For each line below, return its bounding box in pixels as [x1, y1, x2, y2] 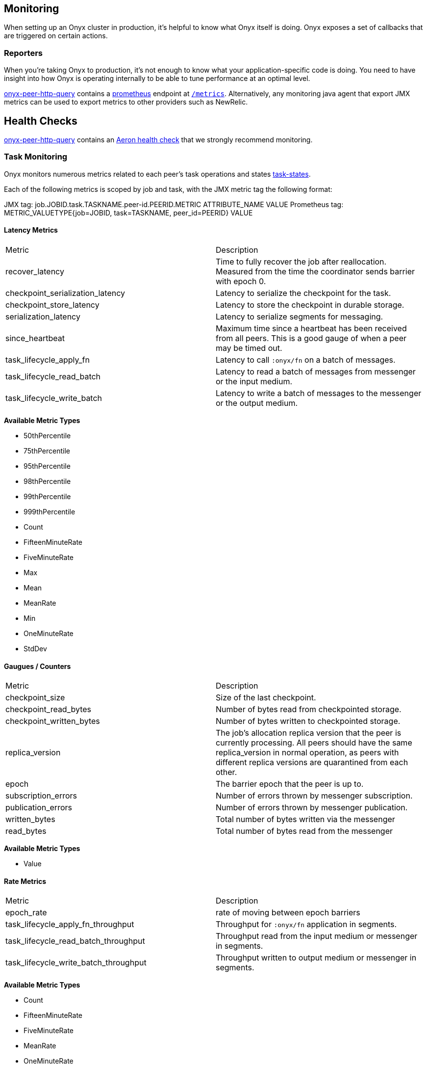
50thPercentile [24, 431, 71, 440]
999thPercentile [24, 507, 75, 516]
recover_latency [5, 266, 64, 276]
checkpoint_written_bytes [5, 716, 100, 726]
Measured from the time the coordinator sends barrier [216, 266, 415, 276]
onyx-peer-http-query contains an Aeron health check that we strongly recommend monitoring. [4, 135, 313, 144]
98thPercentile [24, 477, 71, 485]
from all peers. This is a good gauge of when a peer [216, 333, 406, 343]
